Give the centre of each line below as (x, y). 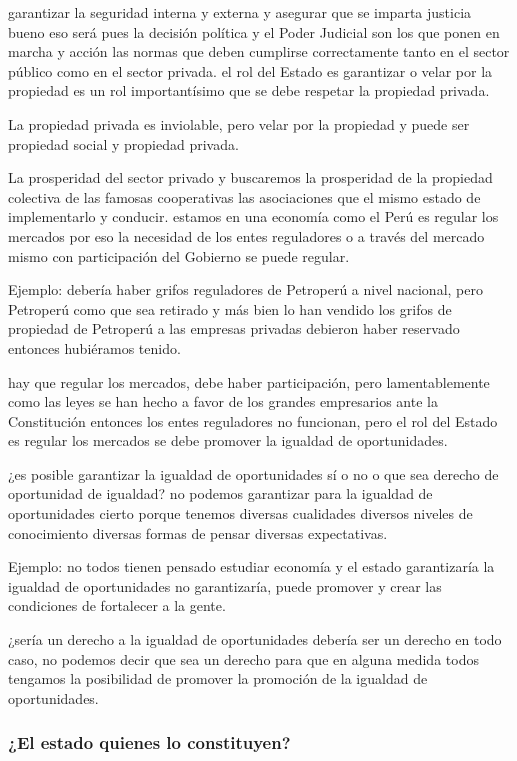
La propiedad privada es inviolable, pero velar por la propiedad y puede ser (239, 123)
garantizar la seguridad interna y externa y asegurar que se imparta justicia (240, 12)
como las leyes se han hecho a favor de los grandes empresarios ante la (223, 401)
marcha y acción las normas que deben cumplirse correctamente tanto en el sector (259, 51)
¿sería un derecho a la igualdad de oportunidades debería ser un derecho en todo (255, 639)
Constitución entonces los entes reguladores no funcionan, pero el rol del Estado (253, 420)
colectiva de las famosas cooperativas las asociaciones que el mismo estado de (244, 196)
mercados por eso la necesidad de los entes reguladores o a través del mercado (246, 235)
